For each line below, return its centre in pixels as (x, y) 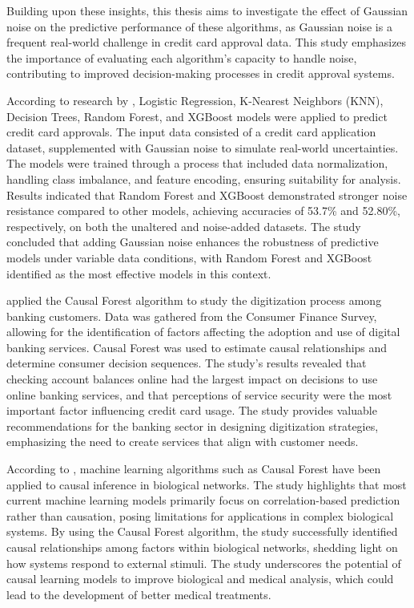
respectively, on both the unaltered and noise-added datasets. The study (184, 226)
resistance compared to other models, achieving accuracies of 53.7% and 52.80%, (203, 211)
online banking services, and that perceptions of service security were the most (199, 394)
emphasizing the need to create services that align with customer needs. (183, 442)
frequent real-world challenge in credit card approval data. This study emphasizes (207, 42)
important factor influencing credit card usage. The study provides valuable (192, 410)
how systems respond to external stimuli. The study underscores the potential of (204, 563)
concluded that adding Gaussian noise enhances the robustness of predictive (193, 242)
